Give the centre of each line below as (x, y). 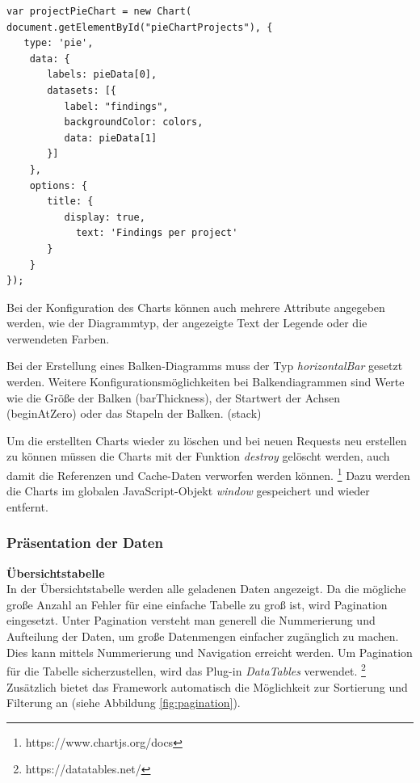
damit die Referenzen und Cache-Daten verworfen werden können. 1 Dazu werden (208, 474)
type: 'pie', (59, 43)
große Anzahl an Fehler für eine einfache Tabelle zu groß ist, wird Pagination (197, 604)
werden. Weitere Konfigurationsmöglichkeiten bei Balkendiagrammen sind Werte (206, 382)
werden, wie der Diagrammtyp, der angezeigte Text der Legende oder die (187, 323)
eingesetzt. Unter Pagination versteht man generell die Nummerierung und (191, 620)
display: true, (105, 217)
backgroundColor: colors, (134, 122)
